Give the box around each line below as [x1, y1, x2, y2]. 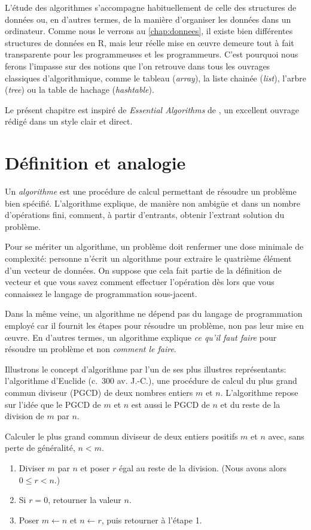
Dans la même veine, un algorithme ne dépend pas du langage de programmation [5, 307, 303, 320]
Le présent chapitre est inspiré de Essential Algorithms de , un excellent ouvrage [5, 103, 299, 116]
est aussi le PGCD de [131, 398, 210, 410]
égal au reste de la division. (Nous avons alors [118, 461, 286, 474]
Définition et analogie [5, 150, 186, 175]
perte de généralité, [5, 441, 75, 454]
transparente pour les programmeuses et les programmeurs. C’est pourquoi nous [5, 48, 298, 60]
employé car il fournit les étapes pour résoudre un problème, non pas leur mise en [5, 319, 304, 331]
